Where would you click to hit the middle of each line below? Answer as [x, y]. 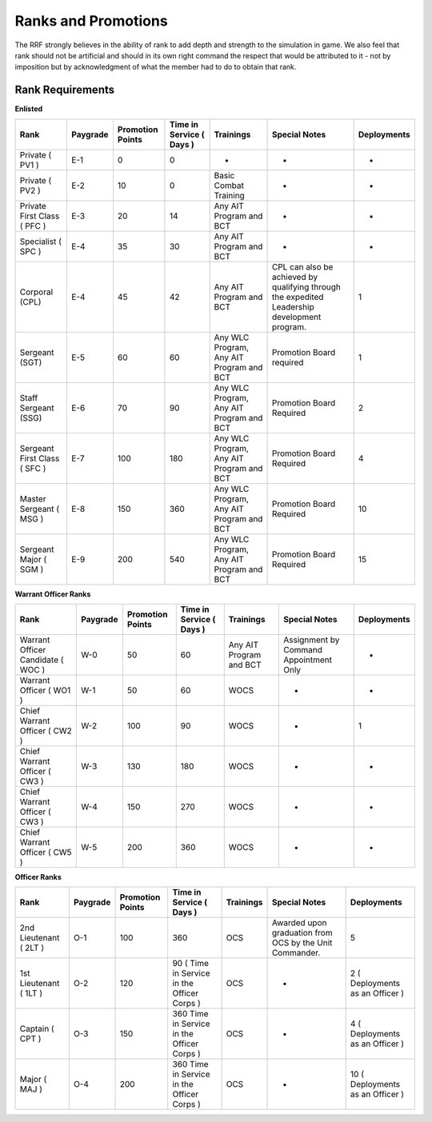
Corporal [36, 292]
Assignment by [311, 640]
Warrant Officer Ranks [53, 594]
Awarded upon [299, 923]
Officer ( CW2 [46, 731]
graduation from [302, 933]
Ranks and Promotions [91, 21]
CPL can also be [302, 266]
